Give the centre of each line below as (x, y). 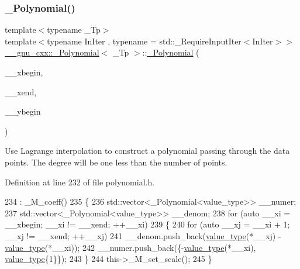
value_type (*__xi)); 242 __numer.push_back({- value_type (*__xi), (130, 247)
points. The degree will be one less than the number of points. (116, 162)
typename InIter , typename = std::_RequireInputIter (144, 41)
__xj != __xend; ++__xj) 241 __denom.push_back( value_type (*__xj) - (143, 235)
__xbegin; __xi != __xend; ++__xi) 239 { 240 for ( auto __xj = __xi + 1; (147, 224)
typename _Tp (74, 30)
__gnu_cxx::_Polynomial (52, 52)
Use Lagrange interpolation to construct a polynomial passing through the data (147, 151)
